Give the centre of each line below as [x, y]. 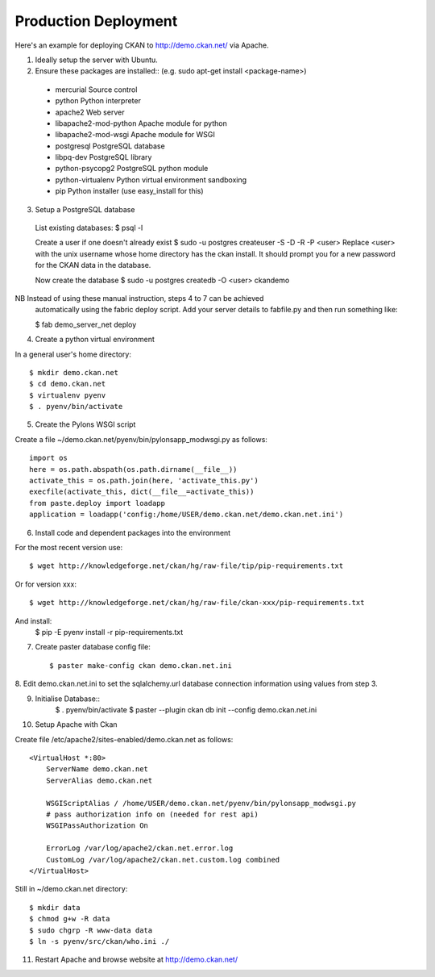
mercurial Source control [96, 90]
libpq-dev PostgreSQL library [104, 157]
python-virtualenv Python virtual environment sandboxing [151, 180]
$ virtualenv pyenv [68, 395]
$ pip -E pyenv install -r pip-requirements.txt [109, 632]
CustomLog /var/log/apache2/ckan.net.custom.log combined [163, 860]
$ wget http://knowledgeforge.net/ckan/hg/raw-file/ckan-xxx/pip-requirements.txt [197, 603]
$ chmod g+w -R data [70, 919]
